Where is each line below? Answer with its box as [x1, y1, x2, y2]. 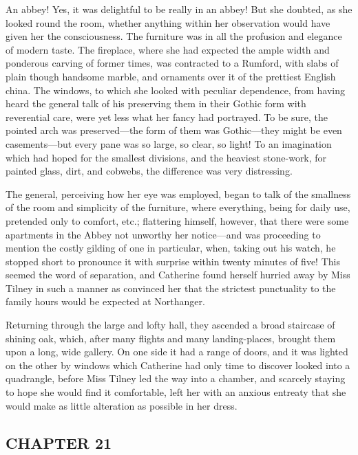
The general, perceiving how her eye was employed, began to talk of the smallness [6, 186, 351, 201]
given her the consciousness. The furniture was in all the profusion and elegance [6, 29, 342, 43]
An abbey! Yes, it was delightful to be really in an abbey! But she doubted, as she [6, 2, 352, 16]
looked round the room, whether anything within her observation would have [6, 15, 330, 30]
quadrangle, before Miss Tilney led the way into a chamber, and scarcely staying [6, 371, 346, 386]
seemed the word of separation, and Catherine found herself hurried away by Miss [6, 267, 350, 282]
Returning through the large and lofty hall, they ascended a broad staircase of [6, 318, 335, 332]
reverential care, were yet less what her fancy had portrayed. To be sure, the [6, 109, 328, 124]
